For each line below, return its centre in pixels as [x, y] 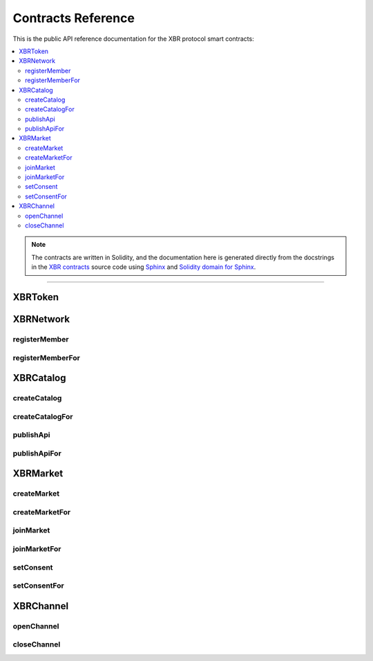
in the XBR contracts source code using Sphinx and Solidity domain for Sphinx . [144, 267]
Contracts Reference [74, 18]
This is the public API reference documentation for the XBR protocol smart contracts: [134, 39]
